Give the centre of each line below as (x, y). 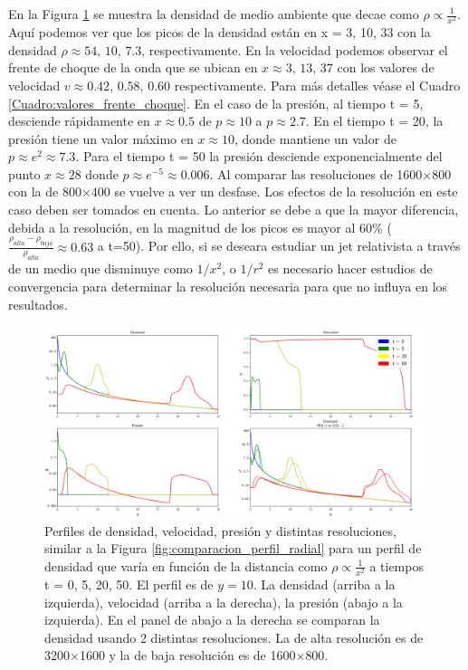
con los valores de (386, 67)
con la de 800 (45, 191)
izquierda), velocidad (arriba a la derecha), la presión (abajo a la (224, 602)
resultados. (38, 304)
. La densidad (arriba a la (324, 584)
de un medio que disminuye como (100, 268)
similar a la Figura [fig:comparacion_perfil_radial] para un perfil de (233, 548)
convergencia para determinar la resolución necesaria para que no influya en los (228, 286)
